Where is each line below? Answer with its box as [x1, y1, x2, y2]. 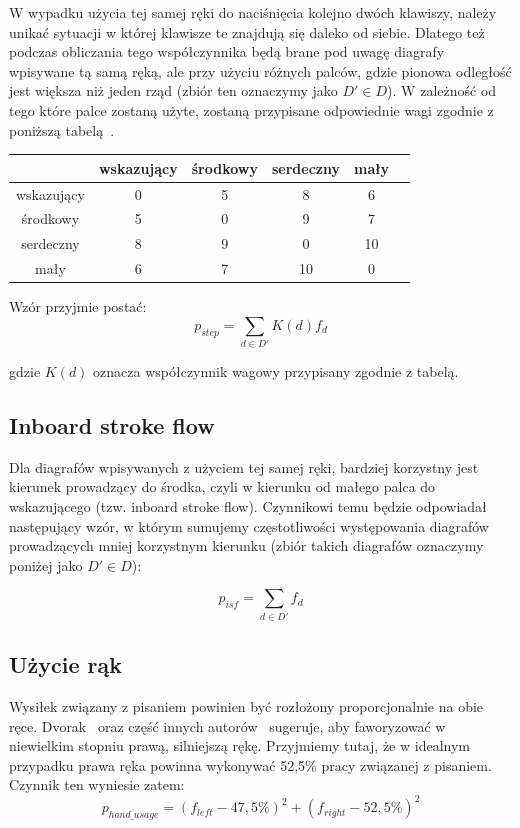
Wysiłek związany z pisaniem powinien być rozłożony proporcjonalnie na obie [9, 695, 484, 716]
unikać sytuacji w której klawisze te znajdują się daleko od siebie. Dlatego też [9, 21, 485, 42]
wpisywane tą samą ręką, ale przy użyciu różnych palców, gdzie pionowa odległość [9, 60, 512, 81]
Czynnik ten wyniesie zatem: [9, 774, 185, 795]
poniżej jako [9, 554, 83, 575]
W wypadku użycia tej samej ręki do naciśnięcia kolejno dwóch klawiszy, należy [9, 2, 497, 22]
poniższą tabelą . [9, 119, 115, 140]
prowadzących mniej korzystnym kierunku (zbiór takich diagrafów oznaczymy [9, 535, 484, 556]
